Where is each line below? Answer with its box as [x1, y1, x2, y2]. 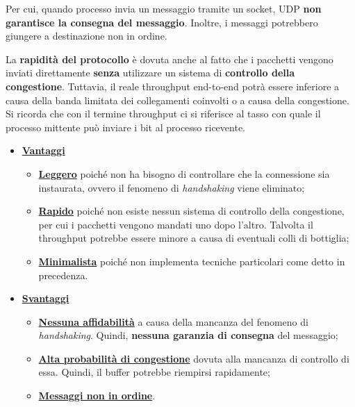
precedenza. [38, 267, 88, 282]
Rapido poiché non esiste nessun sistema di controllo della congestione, [38, 203, 345, 218]
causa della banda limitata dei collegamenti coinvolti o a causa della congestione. [6, 92, 349, 107]
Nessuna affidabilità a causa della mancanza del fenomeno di [38, 314, 308, 329]
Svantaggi [22, 291, 69, 306]
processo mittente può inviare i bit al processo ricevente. [6, 119, 245, 134]
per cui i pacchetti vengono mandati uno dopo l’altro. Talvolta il [38, 217, 313, 231]
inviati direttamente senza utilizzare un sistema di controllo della [6, 65, 295, 80]
